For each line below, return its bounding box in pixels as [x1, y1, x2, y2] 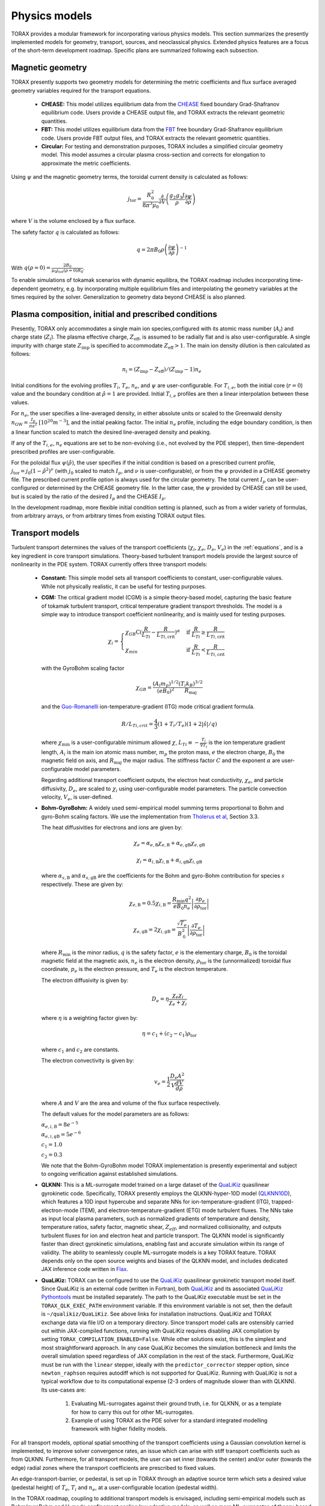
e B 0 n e [173, 903, 191, 911]
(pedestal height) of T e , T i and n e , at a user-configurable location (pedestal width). [11, 1484, 218, 1492]
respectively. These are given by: [41, 880, 123, 888]
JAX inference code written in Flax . [41, 1266, 129, 1273]
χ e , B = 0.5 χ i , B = [129, 899, 172, 908]
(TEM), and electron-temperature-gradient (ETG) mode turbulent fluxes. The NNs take [79, 1207, 294, 1214]
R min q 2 [172, 895, 191, 904]
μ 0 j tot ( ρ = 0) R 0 [51, 267, 84, 274]
